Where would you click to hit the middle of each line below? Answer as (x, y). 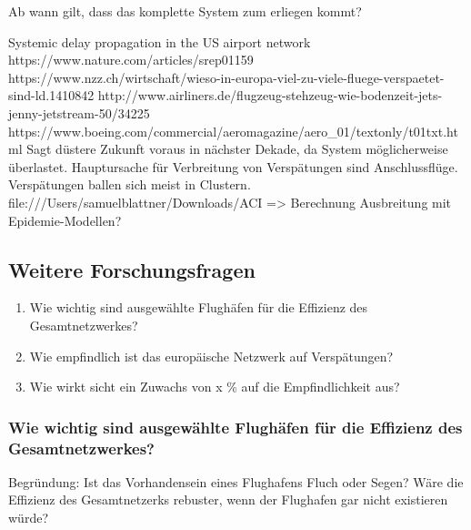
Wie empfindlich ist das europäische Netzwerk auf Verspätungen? (211, 356)
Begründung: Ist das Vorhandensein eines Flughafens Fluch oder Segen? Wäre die (236, 481)
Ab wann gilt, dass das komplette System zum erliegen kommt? (185, 11)
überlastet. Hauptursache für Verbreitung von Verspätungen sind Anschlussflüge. (233, 166)
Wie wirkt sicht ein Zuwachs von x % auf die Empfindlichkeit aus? (215, 387)
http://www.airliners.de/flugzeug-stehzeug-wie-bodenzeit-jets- (270, 95)
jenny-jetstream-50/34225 (79, 112)
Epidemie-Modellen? (65, 220)
